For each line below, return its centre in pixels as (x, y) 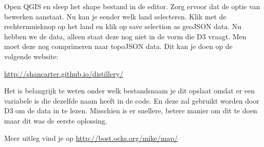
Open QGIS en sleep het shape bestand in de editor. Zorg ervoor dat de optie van (132, 6)
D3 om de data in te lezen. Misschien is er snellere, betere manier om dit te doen (131, 111)
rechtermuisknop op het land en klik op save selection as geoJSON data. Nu (123, 26)
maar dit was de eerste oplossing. (56, 120)
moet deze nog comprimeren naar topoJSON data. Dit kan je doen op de (118, 46)
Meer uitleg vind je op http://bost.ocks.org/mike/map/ (91, 138)
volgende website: (31, 56)
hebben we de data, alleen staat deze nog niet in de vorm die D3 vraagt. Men (125, 36)
